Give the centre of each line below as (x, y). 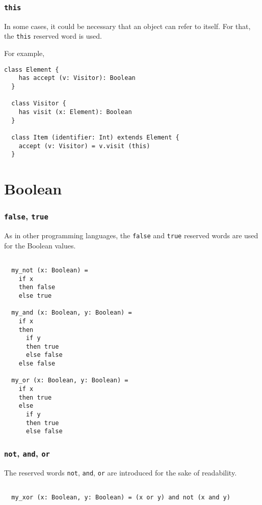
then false (37, 287)
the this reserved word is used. (53, 36)
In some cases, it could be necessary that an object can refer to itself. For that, (127, 26)
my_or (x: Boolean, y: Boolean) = (70, 381)
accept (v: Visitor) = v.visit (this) (84, 146)
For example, (24, 53)
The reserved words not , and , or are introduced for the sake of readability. (121, 472)
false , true (26, 216)
